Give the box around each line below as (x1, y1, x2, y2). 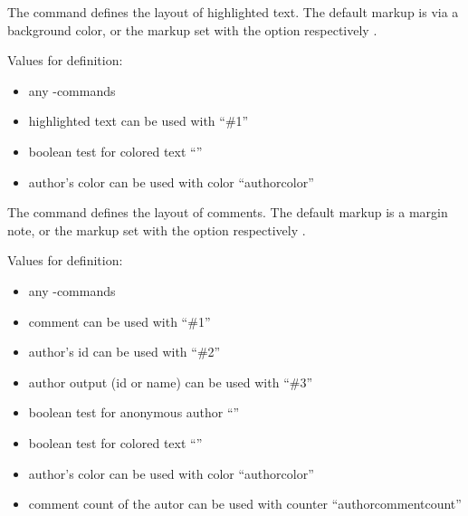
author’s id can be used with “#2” (28, 342, 221, 361)
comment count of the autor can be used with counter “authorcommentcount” (28, 494, 462, 513)
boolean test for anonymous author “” (28, 403, 240, 422)
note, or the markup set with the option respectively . (7, 220, 306, 239)
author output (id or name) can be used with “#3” (28, 372, 313, 391)
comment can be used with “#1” (28, 311, 211, 330)
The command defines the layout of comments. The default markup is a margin (7, 203, 448, 222)
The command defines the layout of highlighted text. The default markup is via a (7, 3, 459, 21)
